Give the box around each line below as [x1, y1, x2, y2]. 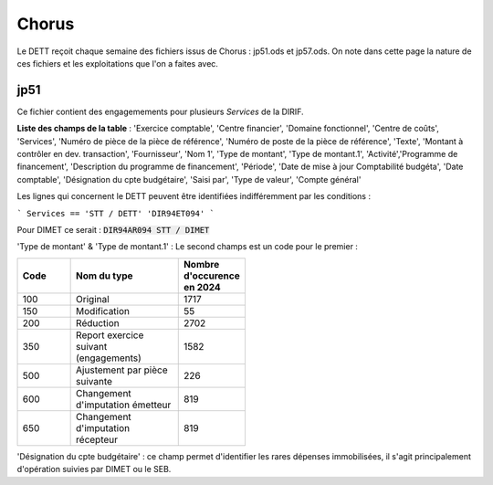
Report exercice [76, 329, 144, 342]
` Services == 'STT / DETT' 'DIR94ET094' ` [16, 208, 215, 218]
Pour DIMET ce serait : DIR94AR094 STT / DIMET [16, 224, 210, 235]
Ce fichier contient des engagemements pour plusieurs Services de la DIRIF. [16, 106, 305, 117]
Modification [76, 304, 131, 317]
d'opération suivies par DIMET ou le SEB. [16, 464, 172, 475]
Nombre [183, 258, 220, 270]
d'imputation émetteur [76, 398, 172, 411]
